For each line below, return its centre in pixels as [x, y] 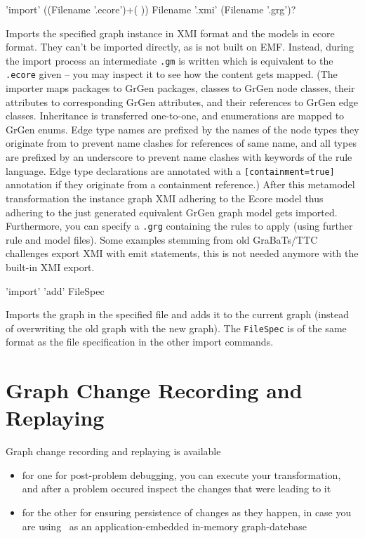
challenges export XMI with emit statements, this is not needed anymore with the [182, 253]
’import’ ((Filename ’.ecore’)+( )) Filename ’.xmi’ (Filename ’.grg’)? [151, 9]
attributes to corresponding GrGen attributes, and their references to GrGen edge [182, 101]
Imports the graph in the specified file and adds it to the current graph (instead [177, 314]
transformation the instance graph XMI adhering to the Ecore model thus [165, 198]
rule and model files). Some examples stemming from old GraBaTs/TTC [162, 239]
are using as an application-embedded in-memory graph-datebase [164, 526]
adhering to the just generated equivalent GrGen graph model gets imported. [172, 212]
